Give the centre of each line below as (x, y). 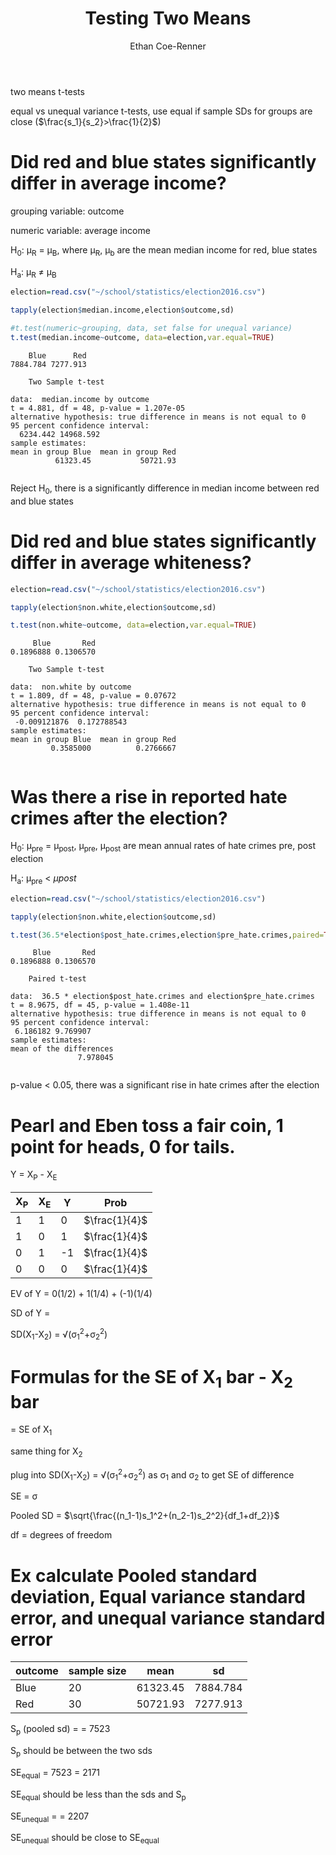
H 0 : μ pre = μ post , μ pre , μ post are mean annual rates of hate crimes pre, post (163, 847)
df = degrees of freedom (61, 1535)
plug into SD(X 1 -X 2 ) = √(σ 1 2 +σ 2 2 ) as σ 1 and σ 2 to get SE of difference (152, 1475)
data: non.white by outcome (71, 687)
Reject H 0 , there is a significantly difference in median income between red (165, 489)
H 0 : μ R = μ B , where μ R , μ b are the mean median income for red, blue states (164, 250)
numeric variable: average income (80, 230)
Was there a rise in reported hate (149, 796)
